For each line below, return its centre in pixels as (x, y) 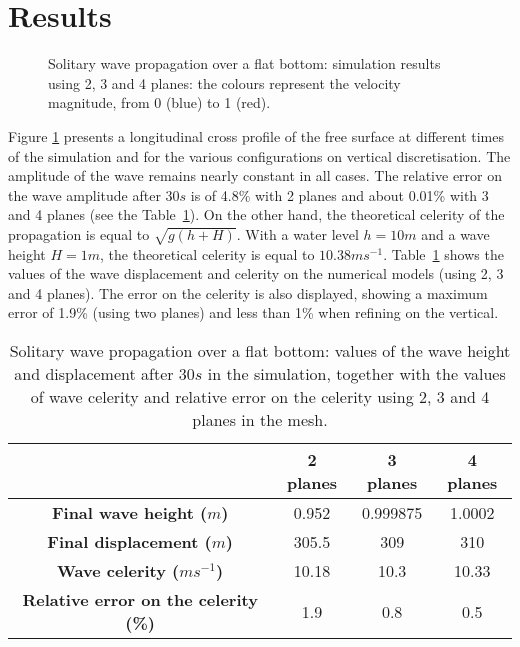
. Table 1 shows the (443, 253)
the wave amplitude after (84, 194)
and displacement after (94, 374)
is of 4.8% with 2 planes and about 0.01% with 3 (339, 194)
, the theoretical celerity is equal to (207, 253)
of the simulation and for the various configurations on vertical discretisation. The (259, 155)
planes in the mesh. (260, 420)
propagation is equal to (79, 233)
